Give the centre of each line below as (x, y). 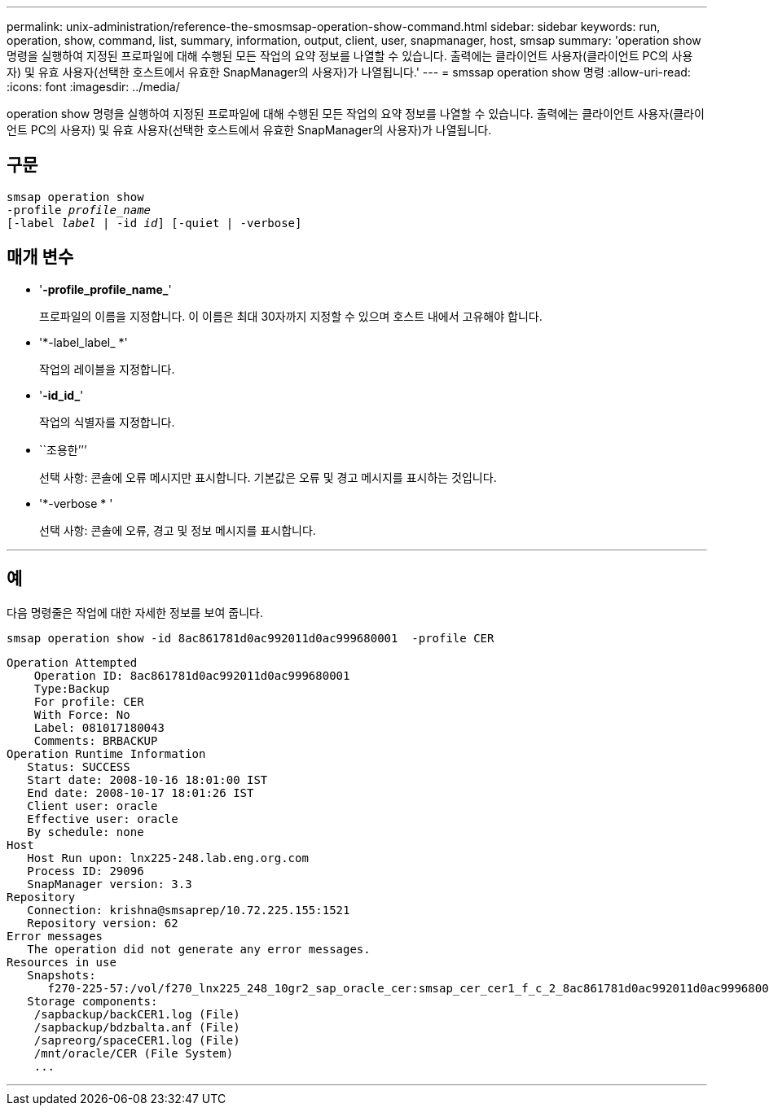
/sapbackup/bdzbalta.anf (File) (137, 1027)
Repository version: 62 (103, 923)
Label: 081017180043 (99, 727)
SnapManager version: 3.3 (110, 884)
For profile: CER (89, 701)
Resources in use (62, 962)
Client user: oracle (92, 806)
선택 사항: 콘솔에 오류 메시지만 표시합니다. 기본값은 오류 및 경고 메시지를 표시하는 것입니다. (268, 477)
